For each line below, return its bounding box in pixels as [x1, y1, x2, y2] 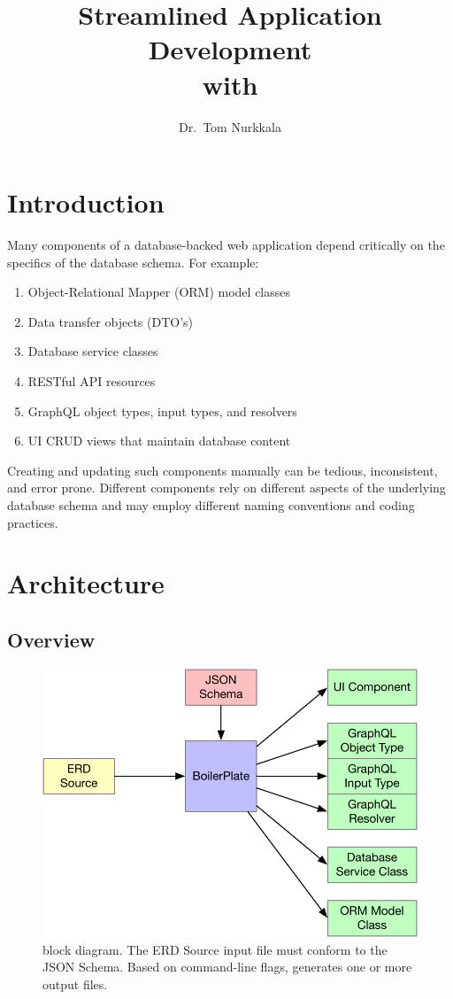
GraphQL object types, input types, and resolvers [27, 401, 297, 420]
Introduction [7, 184, 165, 221]
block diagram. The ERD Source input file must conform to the [42, 940, 388, 958]
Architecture [7, 565, 165, 601]
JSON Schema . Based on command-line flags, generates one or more [42, 957, 412, 976]
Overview [7, 625, 96, 653]
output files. [42, 975, 108, 994]
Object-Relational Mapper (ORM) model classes [27, 283, 291, 301]
